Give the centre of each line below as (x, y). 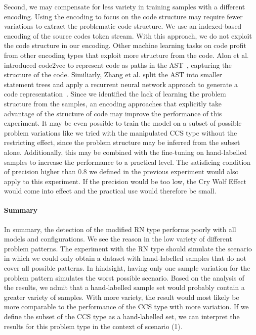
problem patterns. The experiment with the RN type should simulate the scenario (128, 248)
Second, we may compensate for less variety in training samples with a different (125, 6)
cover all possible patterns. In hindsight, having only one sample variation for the (127, 268)
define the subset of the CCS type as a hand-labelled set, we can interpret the (122, 316)
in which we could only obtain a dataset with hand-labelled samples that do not (125, 258)
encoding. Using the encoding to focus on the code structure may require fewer (124, 16)
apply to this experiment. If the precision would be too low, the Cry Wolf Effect (125, 181)
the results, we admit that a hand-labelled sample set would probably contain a (124, 287)
